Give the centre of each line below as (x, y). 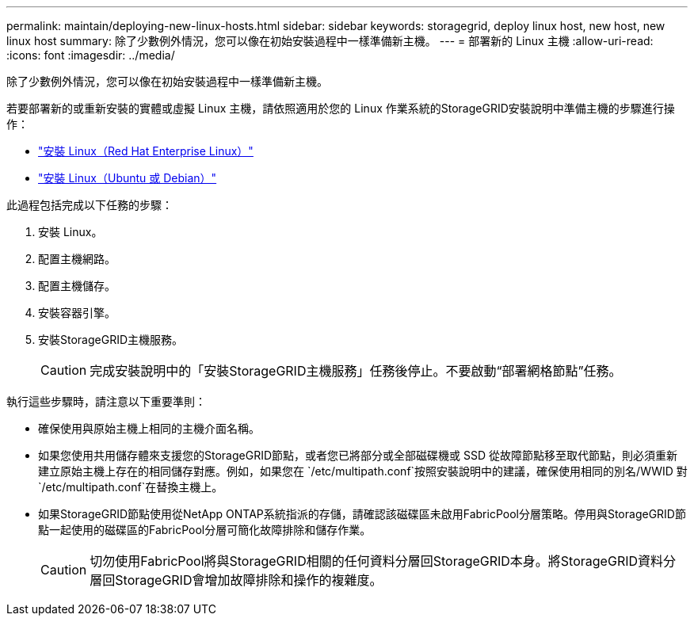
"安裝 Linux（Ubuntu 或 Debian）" (128, 178)
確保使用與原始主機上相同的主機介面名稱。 (149, 428)
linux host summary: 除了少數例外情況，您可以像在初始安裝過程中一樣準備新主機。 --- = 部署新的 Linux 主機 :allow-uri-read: (330, 41)
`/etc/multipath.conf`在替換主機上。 (131, 487)
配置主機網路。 (77, 259)
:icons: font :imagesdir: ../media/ (91, 55)
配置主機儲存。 (77, 286)
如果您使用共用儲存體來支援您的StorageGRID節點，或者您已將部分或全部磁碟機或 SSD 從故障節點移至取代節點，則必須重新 (358, 455)
